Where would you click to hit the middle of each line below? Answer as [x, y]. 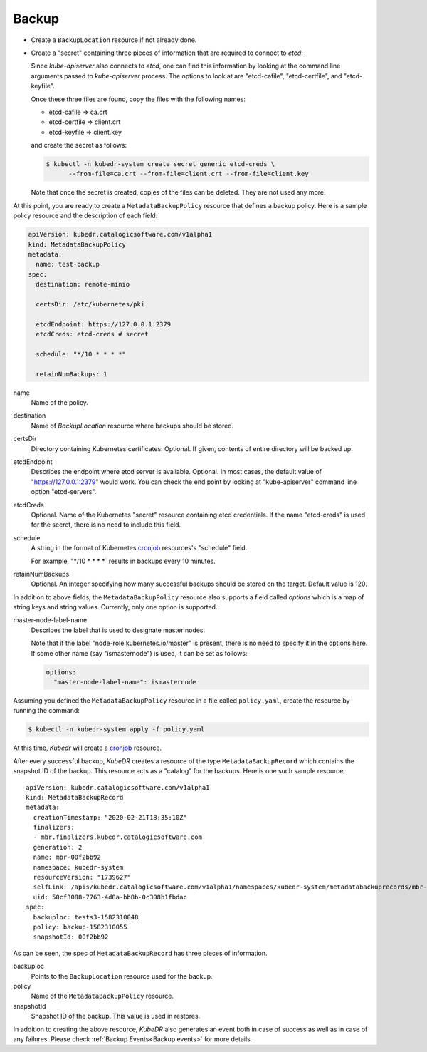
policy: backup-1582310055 [80, 927]
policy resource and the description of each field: [85, 216]
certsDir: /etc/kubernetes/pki [90, 304]
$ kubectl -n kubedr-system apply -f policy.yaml [116, 729]
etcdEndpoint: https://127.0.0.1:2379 [103, 324]
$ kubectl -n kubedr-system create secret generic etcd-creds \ [160, 164]
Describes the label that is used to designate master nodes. [118, 630]
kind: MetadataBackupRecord [75, 797]
